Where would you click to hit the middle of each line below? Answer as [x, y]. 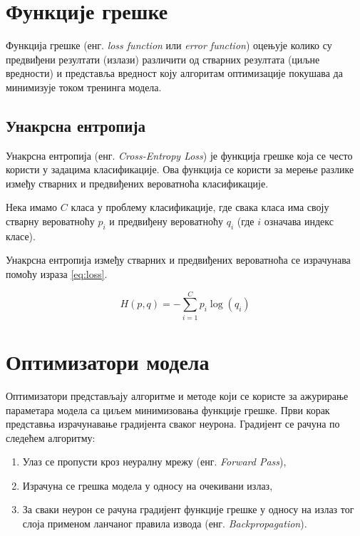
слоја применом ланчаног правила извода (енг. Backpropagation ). [165, 524]
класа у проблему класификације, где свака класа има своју [200, 207]
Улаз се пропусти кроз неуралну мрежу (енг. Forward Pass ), [154, 462]
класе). [21, 236]
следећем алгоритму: [51, 437]
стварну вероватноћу [50, 221]
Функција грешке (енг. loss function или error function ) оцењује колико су [169, 45]
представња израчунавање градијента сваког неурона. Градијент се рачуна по [173, 424]
